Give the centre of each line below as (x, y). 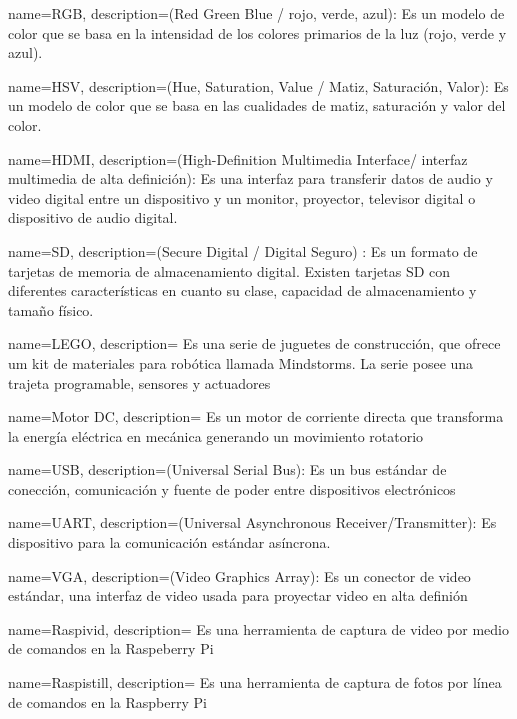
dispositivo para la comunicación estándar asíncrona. (169, 542)
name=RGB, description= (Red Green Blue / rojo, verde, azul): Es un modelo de (256, 13)
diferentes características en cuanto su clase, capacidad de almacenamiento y (242, 290)
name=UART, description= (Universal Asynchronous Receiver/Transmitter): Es (252, 522)
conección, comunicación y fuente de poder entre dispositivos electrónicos (232, 488)
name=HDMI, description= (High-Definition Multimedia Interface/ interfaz (238, 158)
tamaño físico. (51, 309)
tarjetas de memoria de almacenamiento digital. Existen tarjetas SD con (229, 270)
